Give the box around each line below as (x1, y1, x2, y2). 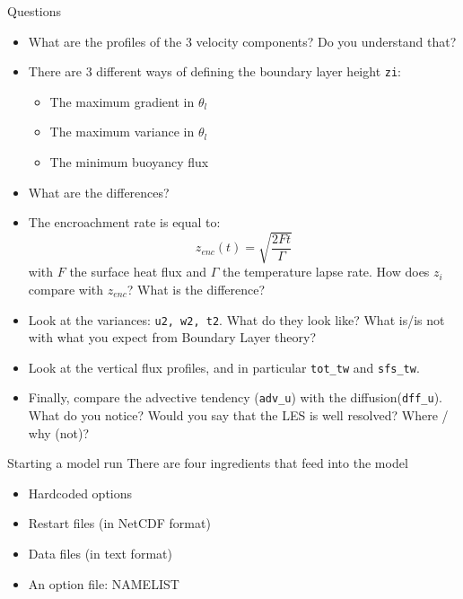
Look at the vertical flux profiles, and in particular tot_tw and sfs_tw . (28, 357, 420, 376)
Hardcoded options (28, 483, 133, 502)
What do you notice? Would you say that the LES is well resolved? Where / (28, 406, 449, 425)
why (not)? (28, 423, 90, 442)
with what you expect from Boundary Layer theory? (28, 328, 317, 347)
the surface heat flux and (69, 262, 206, 281)
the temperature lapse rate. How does (222, 262, 430, 281)
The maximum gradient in (49, 92, 195, 110)
